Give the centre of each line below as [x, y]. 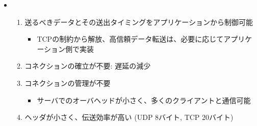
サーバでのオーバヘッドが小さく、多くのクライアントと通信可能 [144, 100]
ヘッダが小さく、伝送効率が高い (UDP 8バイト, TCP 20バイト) [129, 117]
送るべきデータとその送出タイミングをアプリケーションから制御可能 [139, 22]
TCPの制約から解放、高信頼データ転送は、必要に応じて [130, 39]
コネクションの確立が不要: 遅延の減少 [88, 66]
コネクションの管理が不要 [68, 83]
